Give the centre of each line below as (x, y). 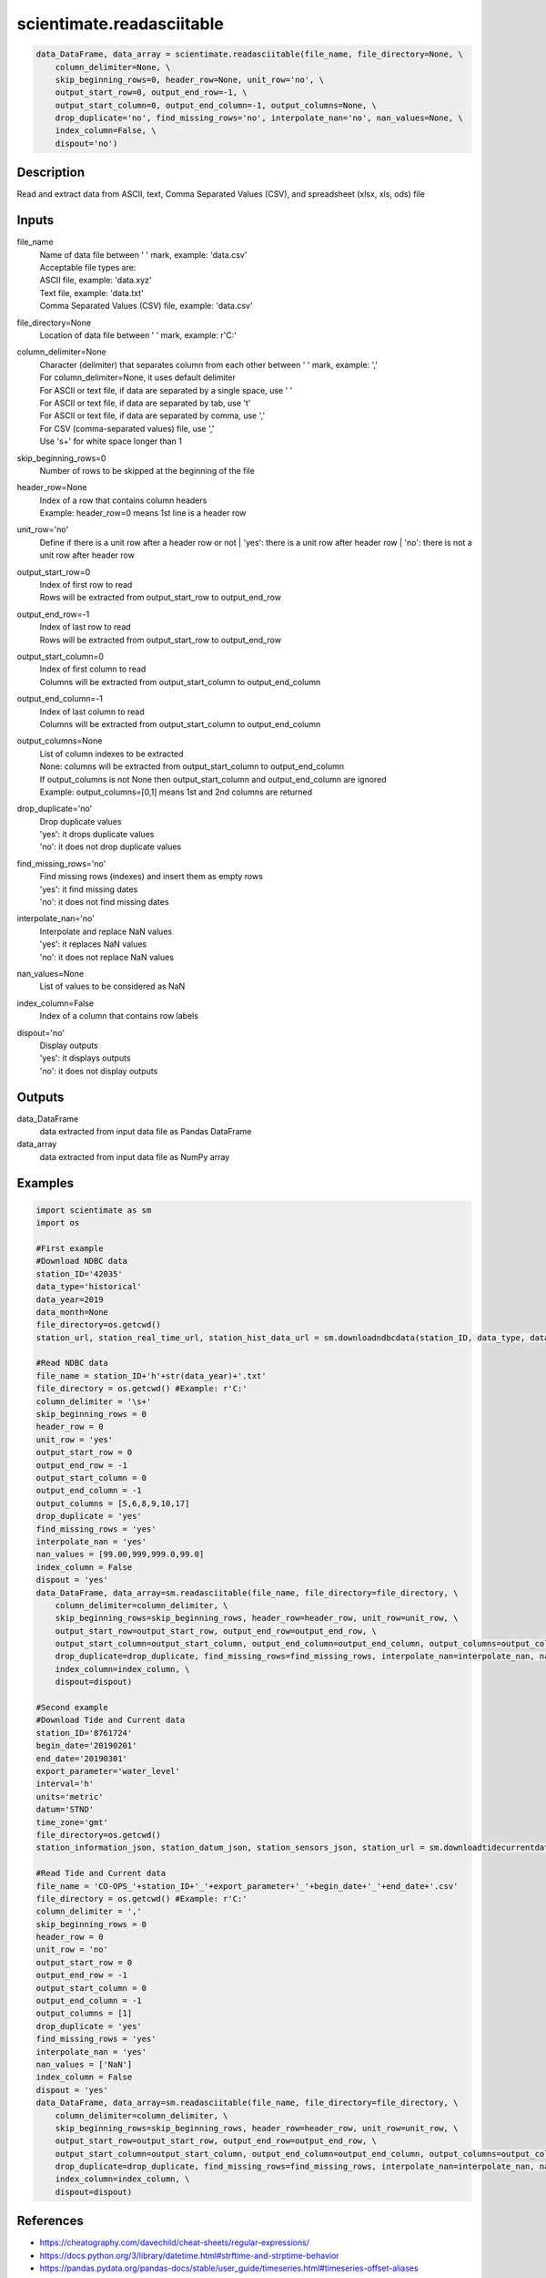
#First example (70, 1248)
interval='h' (65, 1784)
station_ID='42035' (79, 1274)
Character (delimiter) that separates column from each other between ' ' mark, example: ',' (208, 364)
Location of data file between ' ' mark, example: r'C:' (138, 335)
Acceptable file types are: (88, 268)
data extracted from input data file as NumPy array (135, 1156)
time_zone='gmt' (72, 1822)
